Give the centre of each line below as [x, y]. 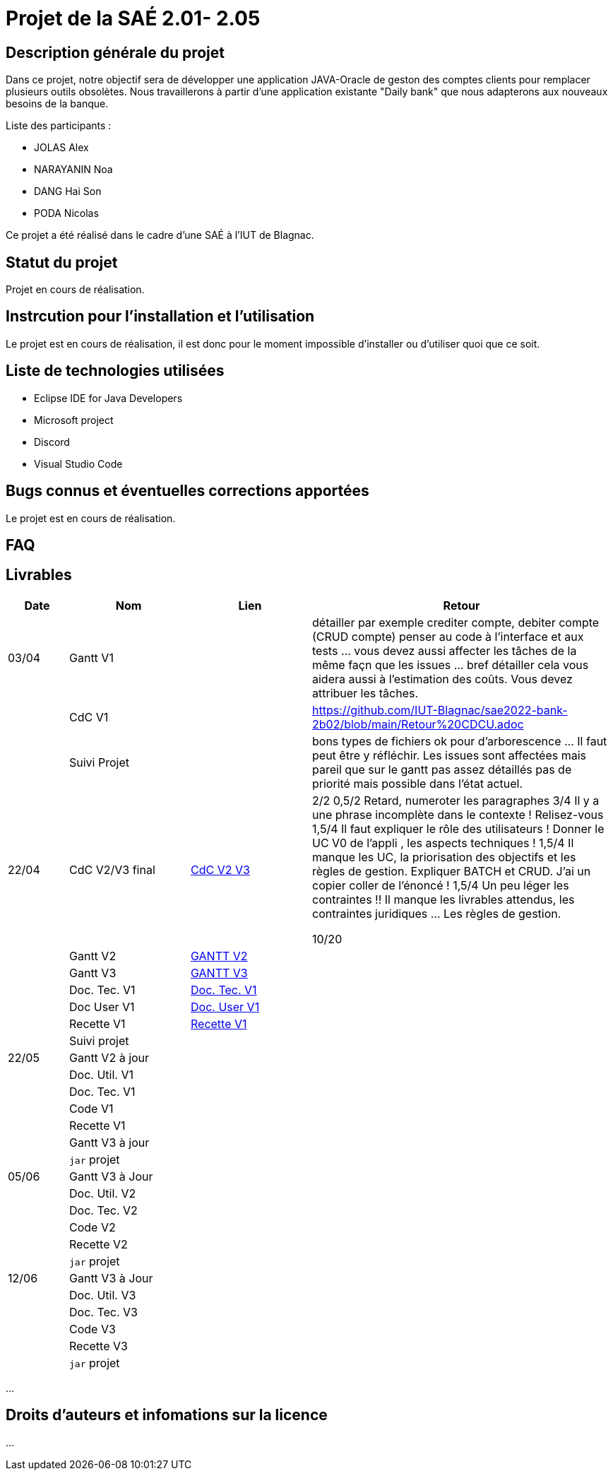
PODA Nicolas [66, 213]
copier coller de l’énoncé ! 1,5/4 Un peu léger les [441, 885]
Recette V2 [99, 1244]
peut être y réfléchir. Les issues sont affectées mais [450, 755]
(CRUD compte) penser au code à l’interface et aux [448, 636]
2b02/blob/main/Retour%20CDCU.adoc [418, 724]
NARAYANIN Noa [73, 170]
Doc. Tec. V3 [103, 1312]
